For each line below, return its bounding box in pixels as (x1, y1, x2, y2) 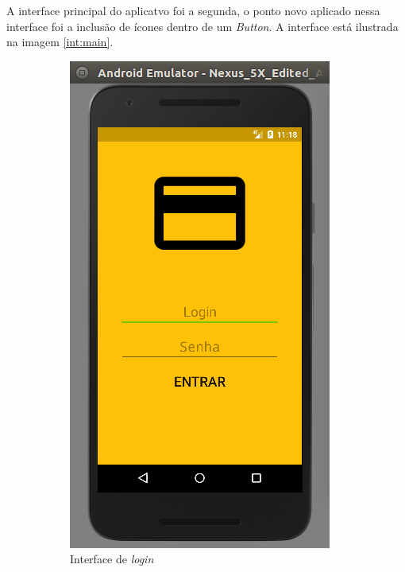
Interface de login (70, 551, 154, 567)
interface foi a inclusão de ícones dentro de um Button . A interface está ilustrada (6, 18, 399, 34)
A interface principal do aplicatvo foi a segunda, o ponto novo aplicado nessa (6, 2, 380, 18)
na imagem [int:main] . (6, 33, 114, 50)
